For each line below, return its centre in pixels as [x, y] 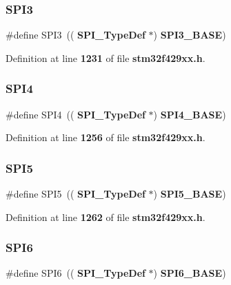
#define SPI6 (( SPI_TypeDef [76, 273]
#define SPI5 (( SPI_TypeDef [76, 194]
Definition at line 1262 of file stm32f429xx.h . [106, 217]
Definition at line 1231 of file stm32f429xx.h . [106, 57]
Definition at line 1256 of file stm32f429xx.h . [106, 137]
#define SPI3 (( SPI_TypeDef [76, 35]
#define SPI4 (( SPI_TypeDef [76, 114]
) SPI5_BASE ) [190, 194]
